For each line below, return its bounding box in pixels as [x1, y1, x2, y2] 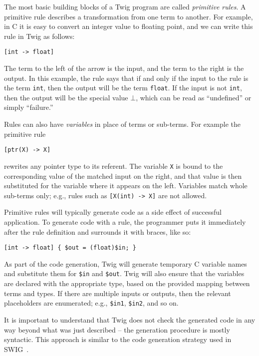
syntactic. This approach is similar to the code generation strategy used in [4, 334, 232, 345]
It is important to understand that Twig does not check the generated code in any [4, 314, 256, 325]
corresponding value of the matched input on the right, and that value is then [4, 170, 242, 181]
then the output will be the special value [4, 92, 128, 102]
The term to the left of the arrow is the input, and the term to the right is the [4, 63, 244, 73]
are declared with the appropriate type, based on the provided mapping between [4, 278, 250, 289]
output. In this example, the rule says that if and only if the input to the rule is [4, 72, 249, 83]
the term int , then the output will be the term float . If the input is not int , [4, 82, 242, 93]
